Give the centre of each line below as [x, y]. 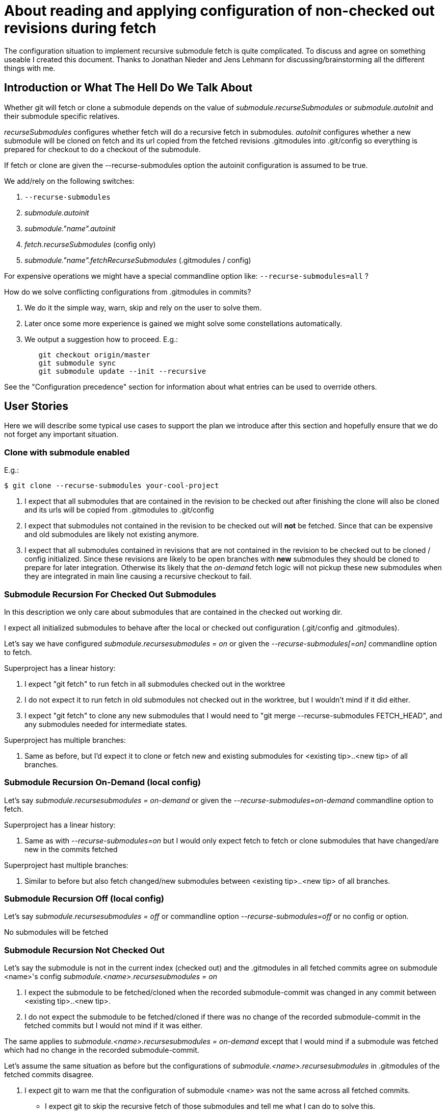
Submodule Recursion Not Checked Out [85, 950]
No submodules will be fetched [56, 932]
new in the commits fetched [71, 849]
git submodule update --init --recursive [122, 371]
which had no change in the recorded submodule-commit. [102, 1050]
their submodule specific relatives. [62, 116]
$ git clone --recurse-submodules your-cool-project [112, 486]
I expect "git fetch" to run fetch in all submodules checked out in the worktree [155, 684]
